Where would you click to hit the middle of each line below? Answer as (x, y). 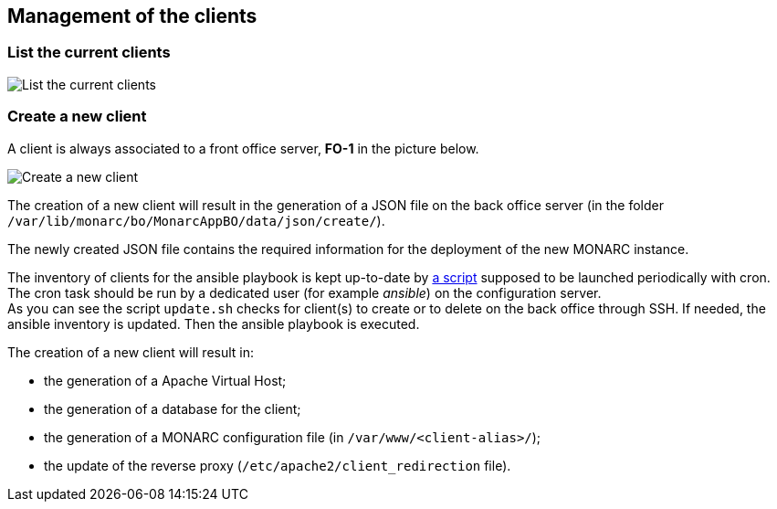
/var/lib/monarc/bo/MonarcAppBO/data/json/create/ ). (196, 220)
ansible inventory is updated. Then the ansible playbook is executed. (214, 323)
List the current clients (89, 53)
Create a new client (77, 117)
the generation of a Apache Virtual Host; (165, 380)
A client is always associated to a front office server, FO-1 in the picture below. (243, 148)
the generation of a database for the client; (173, 408)
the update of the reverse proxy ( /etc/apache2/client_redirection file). (278, 465)
